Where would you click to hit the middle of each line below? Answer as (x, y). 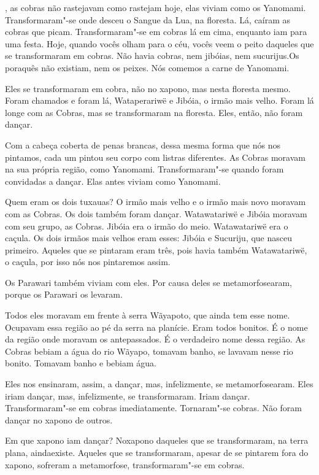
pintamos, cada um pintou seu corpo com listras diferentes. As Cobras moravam (155, 157)
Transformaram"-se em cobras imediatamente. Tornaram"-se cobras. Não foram (154, 408)
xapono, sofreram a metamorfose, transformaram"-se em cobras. (125, 464)
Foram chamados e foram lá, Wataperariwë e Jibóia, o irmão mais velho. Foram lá (159, 100)
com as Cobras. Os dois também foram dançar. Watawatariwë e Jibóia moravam (156, 213)
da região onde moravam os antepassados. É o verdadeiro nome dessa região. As (155, 339)
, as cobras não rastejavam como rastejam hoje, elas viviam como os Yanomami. (156, 7)
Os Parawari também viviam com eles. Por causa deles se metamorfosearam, (149, 282)
